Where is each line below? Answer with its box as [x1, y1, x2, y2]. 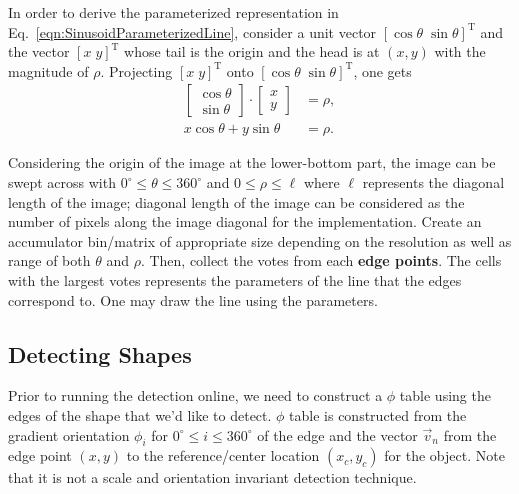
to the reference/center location [126, 445, 320, 466]
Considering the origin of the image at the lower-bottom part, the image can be [8, 152, 496, 173]
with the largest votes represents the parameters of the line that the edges [8, 270, 462, 290]
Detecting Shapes [8, 338, 192, 369]
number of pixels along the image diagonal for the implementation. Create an [8, 211, 482, 232]
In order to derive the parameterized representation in [8, 2, 339, 22]
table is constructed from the [289, 404, 467, 425]
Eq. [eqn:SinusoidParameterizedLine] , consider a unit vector [8, 21, 377, 42]
